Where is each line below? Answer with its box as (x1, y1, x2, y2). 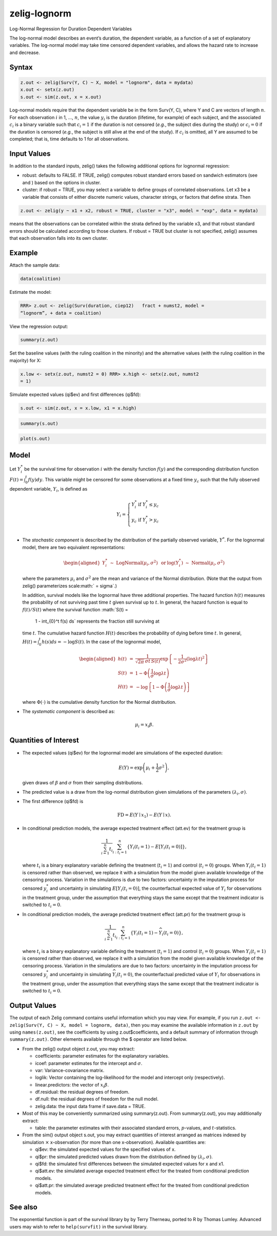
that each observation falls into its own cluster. (9, 235, 108, 241)
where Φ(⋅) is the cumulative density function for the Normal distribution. (22, 699, 176, 705)
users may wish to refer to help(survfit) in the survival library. (9, 1223, 148, 1230)
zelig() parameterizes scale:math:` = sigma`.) (22, 583, 117, 589)
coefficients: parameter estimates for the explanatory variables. (35, 1053, 169, 1059)
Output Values (9, 1001, 56, 1010)
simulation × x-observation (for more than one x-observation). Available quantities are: (22, 1139, 206, 1145)
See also (9, 1203, 38, 1212)
